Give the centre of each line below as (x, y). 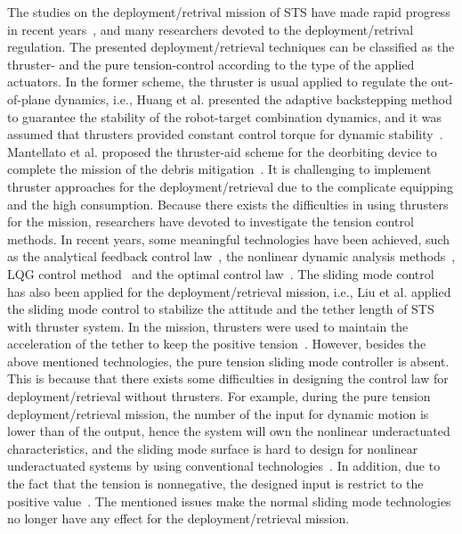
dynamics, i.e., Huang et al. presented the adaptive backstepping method (254, 99)
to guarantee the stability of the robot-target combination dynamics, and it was (225, 116)
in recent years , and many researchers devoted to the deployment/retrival (211, 29)
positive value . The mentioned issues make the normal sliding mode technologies (229, 501)
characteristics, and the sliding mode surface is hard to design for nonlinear (213, 448)
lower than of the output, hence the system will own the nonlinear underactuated (229, 431)
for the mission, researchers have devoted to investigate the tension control (211, 222)
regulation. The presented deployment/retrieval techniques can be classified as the (231, 47)
